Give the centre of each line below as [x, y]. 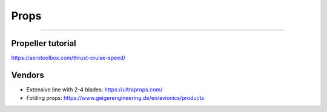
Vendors [28, 75]
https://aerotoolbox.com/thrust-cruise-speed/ [68, 58]
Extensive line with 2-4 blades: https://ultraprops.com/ [94, 89]
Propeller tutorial [44, 43]
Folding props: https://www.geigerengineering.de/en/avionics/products [115, 98]
